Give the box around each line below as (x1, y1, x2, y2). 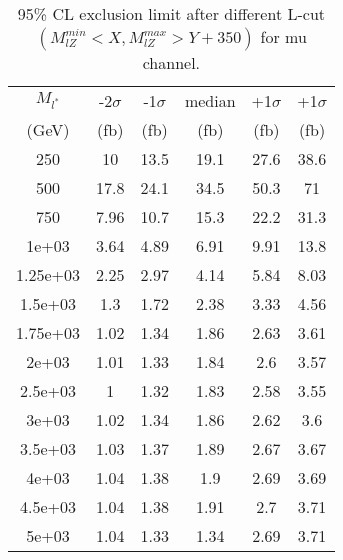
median (184, 89, 236, 112)
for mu (260, 25, 307, 48)
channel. (142, 51, 201, 74)
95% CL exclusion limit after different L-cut (17, 2, 326, 25)
